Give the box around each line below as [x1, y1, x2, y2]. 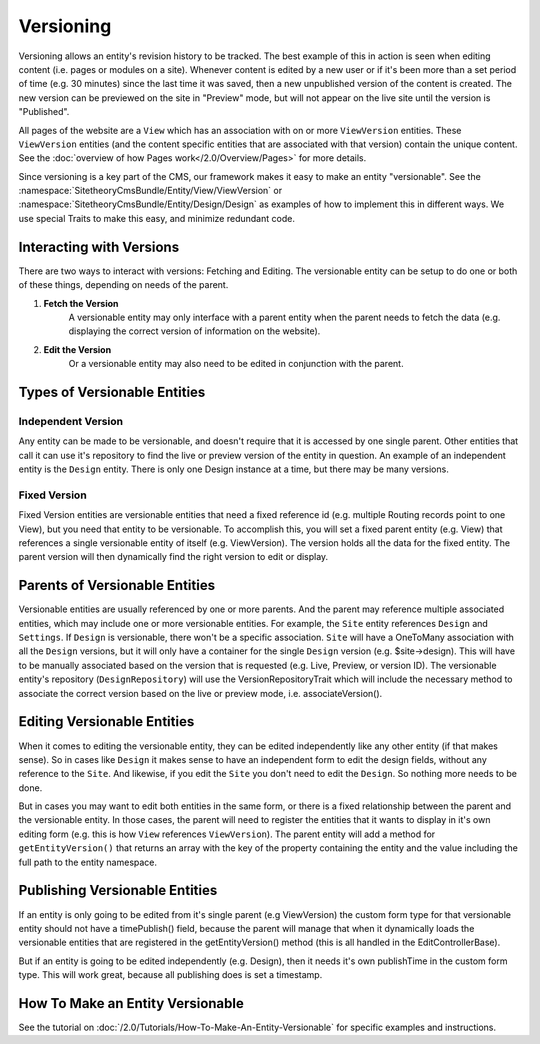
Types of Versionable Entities [18, 383, 206, 400]
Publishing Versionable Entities [18, 882, 218, 899]
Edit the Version [43, 343, 112, 355]
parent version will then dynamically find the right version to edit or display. [18, 551, 329, 563]
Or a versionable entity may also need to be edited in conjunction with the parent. [68, 358, 404, 370]
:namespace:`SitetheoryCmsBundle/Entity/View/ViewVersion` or [18, 185, 283, 197]
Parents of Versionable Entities [18, 577, 215, 594]
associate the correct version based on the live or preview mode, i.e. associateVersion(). [18, 687, 383, 699]
